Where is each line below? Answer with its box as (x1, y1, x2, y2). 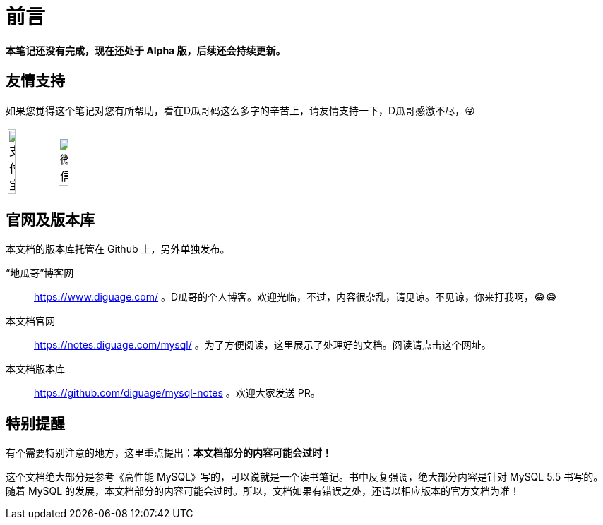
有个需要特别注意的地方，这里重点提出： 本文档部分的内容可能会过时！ (6, 447, 332, 459)
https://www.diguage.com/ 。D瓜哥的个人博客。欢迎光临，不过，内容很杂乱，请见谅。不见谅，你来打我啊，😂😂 (34, 291, 557, 303)
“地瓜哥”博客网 (6, 267, 74, 279)
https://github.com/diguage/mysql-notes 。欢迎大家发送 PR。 (34, 387, 321, 399)
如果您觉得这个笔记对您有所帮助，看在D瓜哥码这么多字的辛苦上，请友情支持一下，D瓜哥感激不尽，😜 (6, 104, 475, 116)
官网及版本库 (6, 211, 95, 229)
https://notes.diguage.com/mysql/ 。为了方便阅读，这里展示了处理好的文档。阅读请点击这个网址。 (34, 339, 491, 351)
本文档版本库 (6, 363, 65, 375)
